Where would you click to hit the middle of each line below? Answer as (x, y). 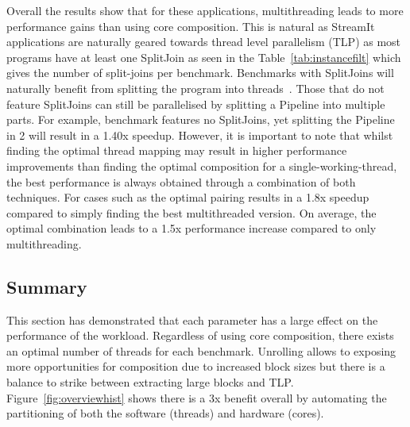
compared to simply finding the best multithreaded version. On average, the (191, 212)
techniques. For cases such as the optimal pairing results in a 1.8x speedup (188, 197)
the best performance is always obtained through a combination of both (181, 181)
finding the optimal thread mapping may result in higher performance (177, 150)
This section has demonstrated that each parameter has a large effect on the (192, 319)
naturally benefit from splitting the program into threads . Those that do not (195, 88)
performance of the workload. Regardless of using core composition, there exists (200, 335)
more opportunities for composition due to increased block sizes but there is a (196, 366)
